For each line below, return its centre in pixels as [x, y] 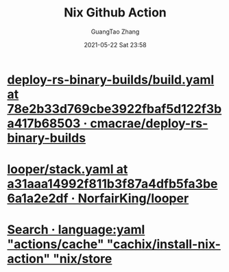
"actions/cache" [56, 244]
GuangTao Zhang [115, 32]
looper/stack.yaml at [68, 170]
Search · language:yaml [76, 230]
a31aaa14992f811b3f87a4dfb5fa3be [112, 184]
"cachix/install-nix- [164, 244]
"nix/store [82, 259]
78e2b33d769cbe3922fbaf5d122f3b [114, 109]
